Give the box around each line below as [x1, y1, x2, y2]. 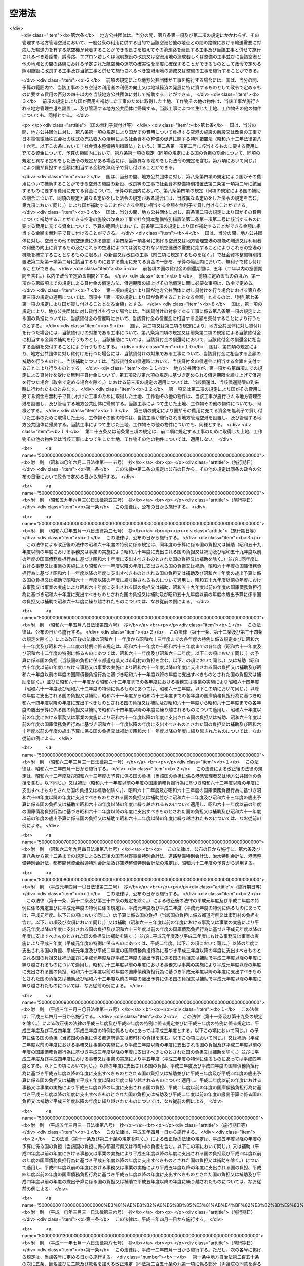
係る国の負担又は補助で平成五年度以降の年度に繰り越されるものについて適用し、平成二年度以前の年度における [30, 1077, 262, 1083]
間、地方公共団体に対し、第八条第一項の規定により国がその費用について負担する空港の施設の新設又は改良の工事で [22, 129, 262, 135]
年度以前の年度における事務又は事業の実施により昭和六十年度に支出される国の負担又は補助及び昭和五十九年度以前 [22, 548, 262, 555]
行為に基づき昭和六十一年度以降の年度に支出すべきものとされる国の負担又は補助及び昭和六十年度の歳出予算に [26, 570, 257, 576]
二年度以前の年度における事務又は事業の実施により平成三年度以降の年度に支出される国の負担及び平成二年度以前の [22, 1042, 262, 1048]
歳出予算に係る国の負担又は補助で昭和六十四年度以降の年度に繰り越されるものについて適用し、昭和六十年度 [30, 707, 257, 713]
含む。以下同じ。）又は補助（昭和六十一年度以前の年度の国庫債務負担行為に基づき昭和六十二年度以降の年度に [30, 780, 259, 786]
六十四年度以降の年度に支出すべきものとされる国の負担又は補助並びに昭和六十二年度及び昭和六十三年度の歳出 [26, 794, 257, 800]
